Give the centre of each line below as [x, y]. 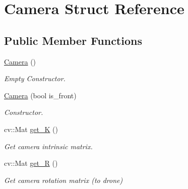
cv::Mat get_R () [31, 163]
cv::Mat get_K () [31, 129]
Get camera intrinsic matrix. [48, 146]
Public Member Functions [73, 40]
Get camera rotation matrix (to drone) [64, 180]
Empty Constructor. [35, 78]
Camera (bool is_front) [40, 95]
